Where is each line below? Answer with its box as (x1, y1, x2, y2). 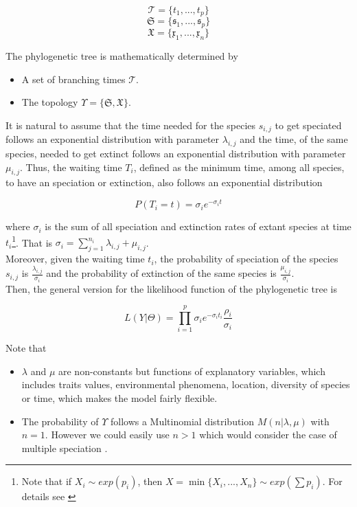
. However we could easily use (45, 427, 170, 442)
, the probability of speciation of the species (154, 251, 338, 266)
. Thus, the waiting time (20, 159, 122, 174)
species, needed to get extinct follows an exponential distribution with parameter (5, 146, 346, 161)
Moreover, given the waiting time (5, 251, 145, 266)
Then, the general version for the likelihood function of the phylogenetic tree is (5, 281, 337, 295)
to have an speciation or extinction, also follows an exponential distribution (5, 175, 323, 190)
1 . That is (12, 233, 53, 249)
